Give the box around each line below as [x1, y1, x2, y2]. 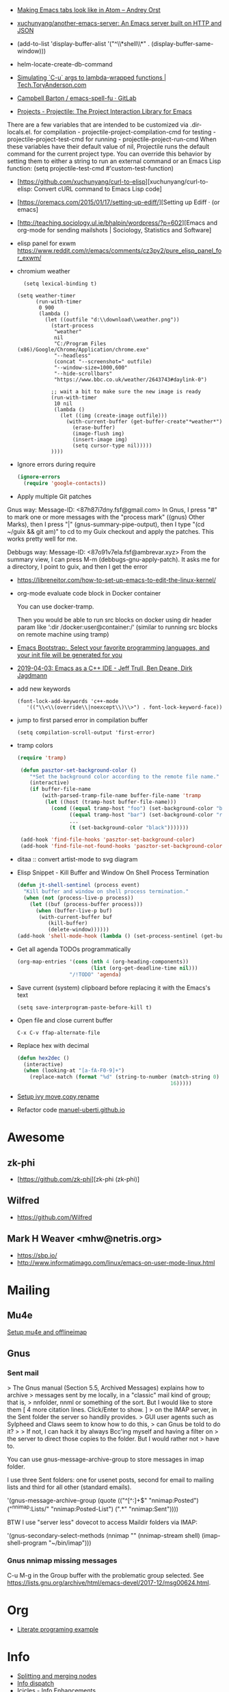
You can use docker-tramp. [16, 602, 94, 611]
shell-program [7, 1538, 48, 1547]
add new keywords [16, 685, 71, 693]
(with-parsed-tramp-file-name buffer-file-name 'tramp [42, 792, 202, 799]
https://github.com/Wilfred [16, 1213, 92, 1221]
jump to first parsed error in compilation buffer [16, 715, 148, 724]
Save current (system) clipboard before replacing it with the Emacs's [16, 983, 211, 992]
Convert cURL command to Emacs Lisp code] [33, 185, 162, 193]
